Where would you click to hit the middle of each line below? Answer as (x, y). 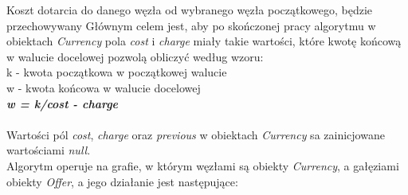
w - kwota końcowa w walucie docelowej (104, 87)
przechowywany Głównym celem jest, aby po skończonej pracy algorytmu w (191, 25)
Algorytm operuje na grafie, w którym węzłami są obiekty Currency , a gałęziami (203, 165)
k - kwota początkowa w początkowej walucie (117, 72)
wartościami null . (49, 150)
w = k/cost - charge (63, 103)
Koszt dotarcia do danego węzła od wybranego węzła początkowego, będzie (190, 10)
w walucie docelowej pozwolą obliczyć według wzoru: (135, 56)
